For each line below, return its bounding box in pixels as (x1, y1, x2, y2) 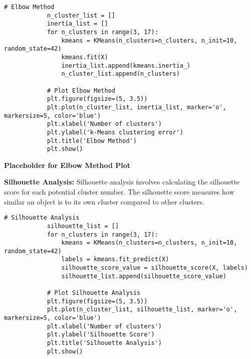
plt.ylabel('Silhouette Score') (47, 331, 155, 338)
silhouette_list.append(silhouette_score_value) (61, 272, 226, 280)
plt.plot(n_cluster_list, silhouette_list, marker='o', (47, 306, 237, 313)
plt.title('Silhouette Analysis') (47, 339, 162, 347)
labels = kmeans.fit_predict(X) (61, 256, 169, 263)
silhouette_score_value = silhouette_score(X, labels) (61, 264, 248, 272)
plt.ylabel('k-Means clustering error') (47, 128, 183, 136)
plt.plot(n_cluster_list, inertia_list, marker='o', (47, 103, 226, 111)
